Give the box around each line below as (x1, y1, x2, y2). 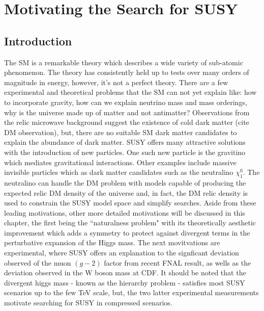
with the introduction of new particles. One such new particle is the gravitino (4, 146, 246, 157)
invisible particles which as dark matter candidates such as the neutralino (4, 167, 233, 177)
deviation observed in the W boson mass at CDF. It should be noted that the (4, 267, 246, 278)
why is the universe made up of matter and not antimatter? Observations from (4, 107, 250, 117)
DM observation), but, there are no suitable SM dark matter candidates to (4, 126, 237, 137)
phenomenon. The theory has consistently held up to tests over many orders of (4, 67, 249, 77)
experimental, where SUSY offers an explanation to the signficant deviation (4, 247, 239, 258)
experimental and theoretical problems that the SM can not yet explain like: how (4, 87, 257, 97)
